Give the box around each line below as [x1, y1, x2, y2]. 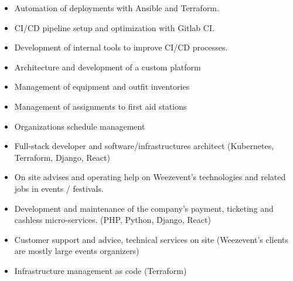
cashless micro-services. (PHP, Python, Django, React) [14, 214, 211, 226]
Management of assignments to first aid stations [14, 100, 187, 112]
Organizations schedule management [14, 120, 145, 132]
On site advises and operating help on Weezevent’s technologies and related [14, 171, 286, 183]
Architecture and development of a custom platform [14, 60, 201, 73]
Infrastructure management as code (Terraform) [14, 264, 187, 276]
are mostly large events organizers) [14, 245, 139, 257]
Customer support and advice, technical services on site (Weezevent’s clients [14, 233, 289, 245]
